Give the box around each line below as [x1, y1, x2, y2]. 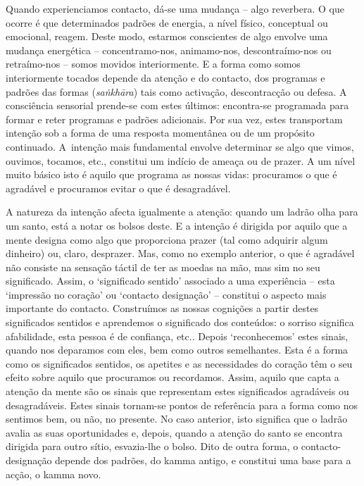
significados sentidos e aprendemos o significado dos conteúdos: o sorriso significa [6, 315, 354, 330]
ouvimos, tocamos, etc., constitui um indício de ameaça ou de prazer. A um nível [6, 153, 356, 168]
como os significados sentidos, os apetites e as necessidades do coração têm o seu [6, 356, 353, 370]
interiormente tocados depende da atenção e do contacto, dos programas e [6, 70, 325, 85]
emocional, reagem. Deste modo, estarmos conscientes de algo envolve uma [6, 29, 328, 44]
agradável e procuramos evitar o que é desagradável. [6, 180, 231, 195]
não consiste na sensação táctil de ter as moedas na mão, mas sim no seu [6, 259, 320, 274]
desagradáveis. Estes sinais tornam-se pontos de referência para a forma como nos [6, 397, 358, 412]
